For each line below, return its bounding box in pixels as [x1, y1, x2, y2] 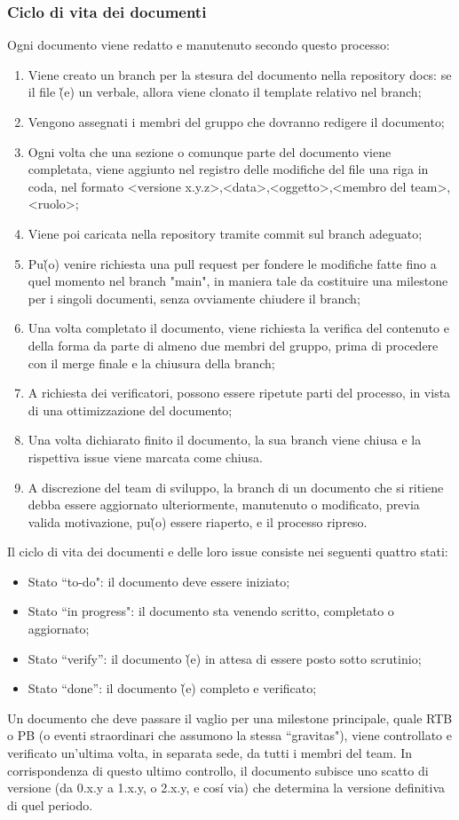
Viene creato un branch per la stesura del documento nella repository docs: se [28, 65, 452, 83]
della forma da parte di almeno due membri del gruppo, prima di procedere [28, 335, 439, 354]
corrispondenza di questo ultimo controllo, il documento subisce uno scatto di [7, 761, 429, 779]
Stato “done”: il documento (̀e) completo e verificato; [28, 679, 317, 698]
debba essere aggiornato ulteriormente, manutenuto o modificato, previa [28, 495, 420, 514]
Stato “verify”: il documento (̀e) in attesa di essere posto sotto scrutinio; [28, 649, 422, 667]
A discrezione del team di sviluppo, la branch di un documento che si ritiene [28, 477, 444, 496]
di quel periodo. [7, 795, 93, 814]
